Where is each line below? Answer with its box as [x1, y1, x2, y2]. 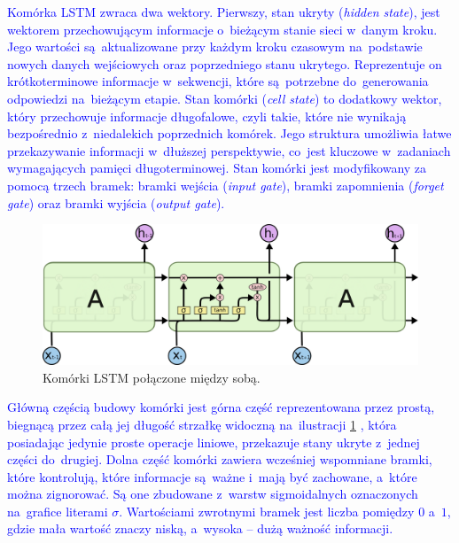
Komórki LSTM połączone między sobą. [43, 368, 261, 386]
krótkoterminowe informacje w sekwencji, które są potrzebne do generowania [7, 72, 429, 90]
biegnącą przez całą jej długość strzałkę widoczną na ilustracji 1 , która [7, 415, 397, 433]
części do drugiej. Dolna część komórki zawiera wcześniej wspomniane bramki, [7, 450, 432, 469]
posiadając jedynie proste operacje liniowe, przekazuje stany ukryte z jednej [7, 432, 420, 451]
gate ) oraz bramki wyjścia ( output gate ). [7, 193, 225, 212]
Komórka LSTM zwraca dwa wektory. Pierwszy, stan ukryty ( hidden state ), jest [7, 3, 440, 20]
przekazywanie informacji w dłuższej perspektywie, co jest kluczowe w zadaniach [7, 141, 451, 159]
